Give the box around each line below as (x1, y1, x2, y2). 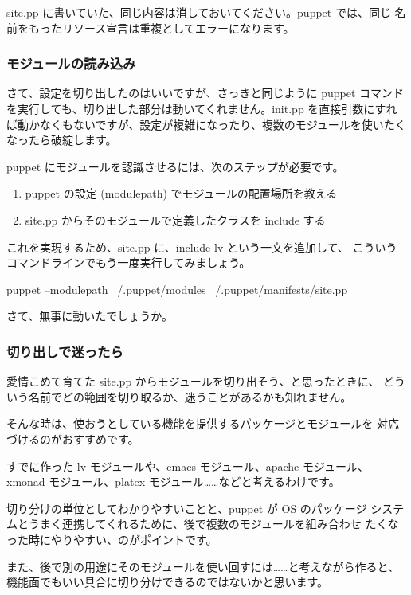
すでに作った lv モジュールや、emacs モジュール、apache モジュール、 (6, 457, 369, 474)
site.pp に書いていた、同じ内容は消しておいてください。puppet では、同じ (6, 4, 391, 20)
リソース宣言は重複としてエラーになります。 (61, 19, 295, 36)
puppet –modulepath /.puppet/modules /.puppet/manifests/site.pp (6, 280, 348, 297)
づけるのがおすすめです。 (6, 430, 139, 447)
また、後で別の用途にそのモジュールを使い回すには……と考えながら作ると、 (6, 558, 399, 574)
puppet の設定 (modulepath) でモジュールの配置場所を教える (25, 185, 338, 202)
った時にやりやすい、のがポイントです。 (6, 530, 217, 547)
